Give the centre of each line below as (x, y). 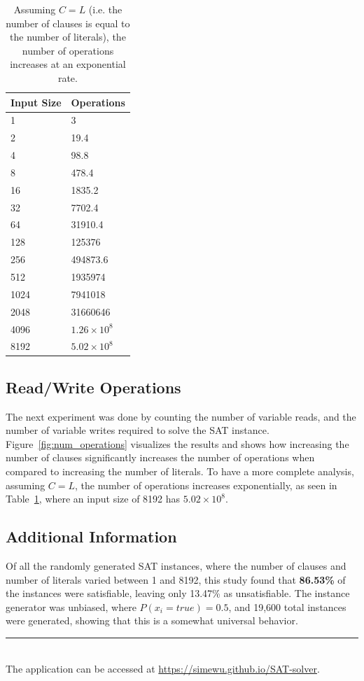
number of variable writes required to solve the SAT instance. (138, 430)
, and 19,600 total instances (287, 606)
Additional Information (91, 536)
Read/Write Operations (93, 387)
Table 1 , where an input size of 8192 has (93, 499)
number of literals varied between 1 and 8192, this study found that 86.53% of (176, 579)
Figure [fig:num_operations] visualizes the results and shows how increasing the (177, 443)
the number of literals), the (68, 37)
